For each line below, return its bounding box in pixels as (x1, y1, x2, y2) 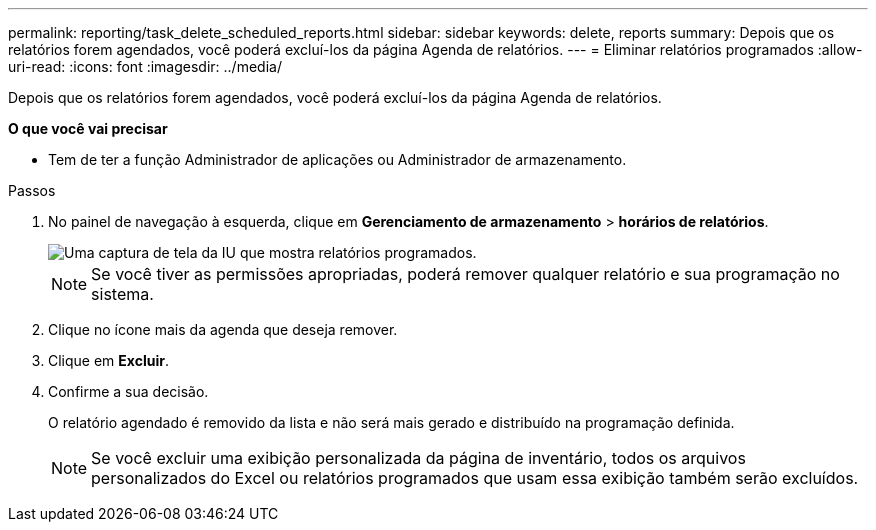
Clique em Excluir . (48, 352, 169, 369)
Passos (8, 182, 56, 199)
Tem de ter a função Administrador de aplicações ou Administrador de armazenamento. (48, 151, 627, 168)
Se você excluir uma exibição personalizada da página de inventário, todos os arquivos (91, 448, 746, 468)
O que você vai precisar (8, 120, 168, 137)
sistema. (91, 284, 154, 304)
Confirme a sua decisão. (48, 383, 209, 400)
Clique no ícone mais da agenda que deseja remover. (48, 321, 398, 338)
